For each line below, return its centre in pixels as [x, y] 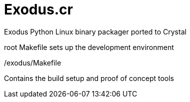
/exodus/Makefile [33, 62]
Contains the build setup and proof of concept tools [89, 78]
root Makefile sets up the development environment [89, 47]
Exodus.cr [38, 9]
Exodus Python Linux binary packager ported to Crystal [95, 31]
